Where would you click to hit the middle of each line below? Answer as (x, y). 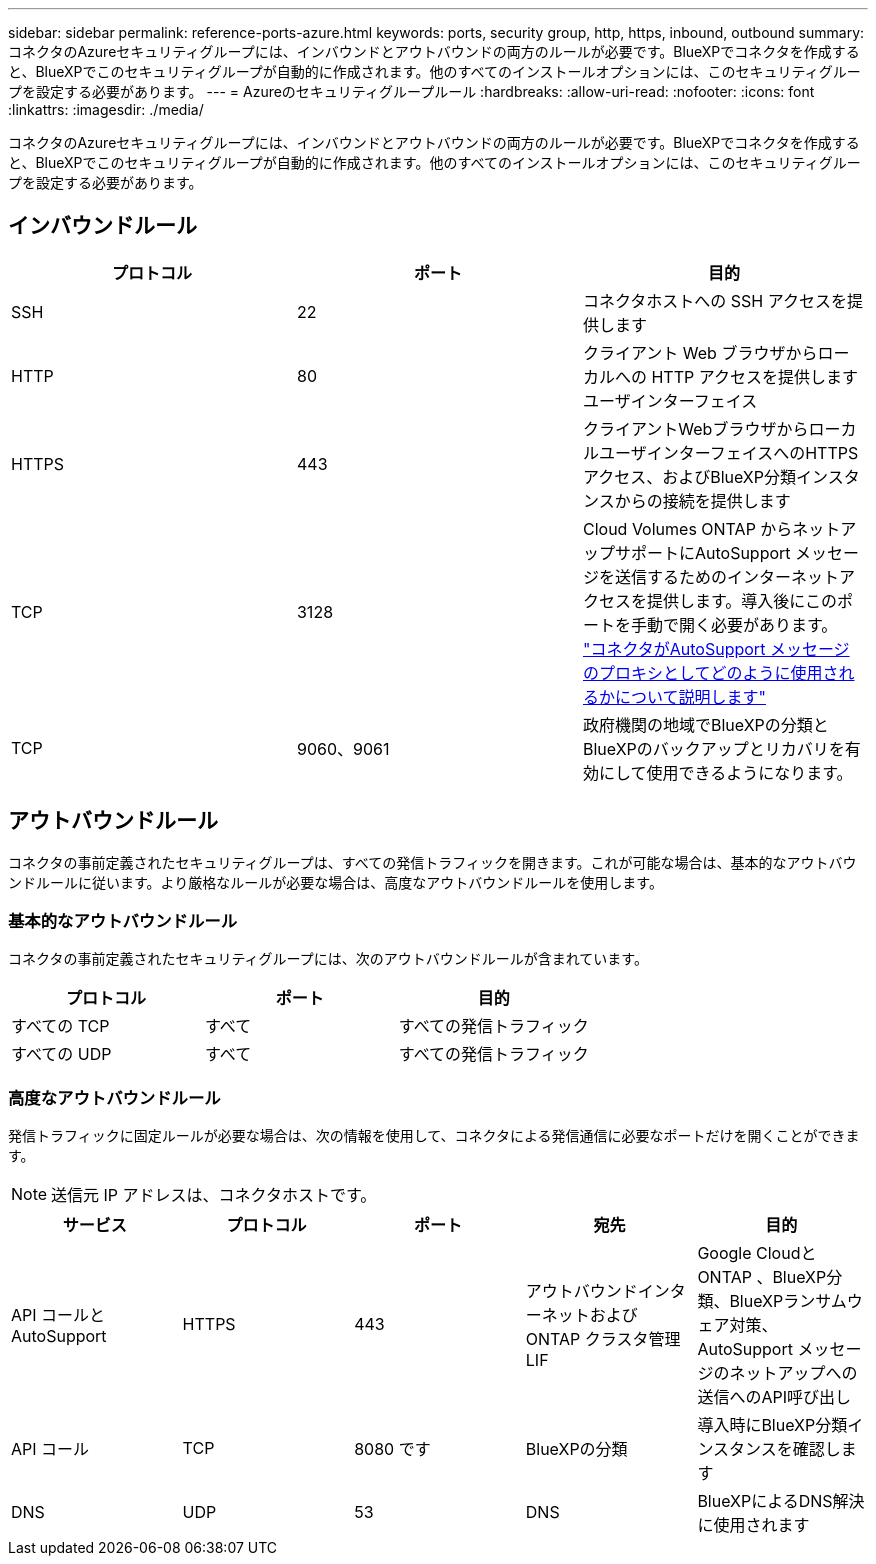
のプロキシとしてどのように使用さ (710, 672)
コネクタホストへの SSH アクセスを (714, 300)
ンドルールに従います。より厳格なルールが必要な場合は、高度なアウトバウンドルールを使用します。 (335, 882)
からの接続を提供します (702, 500)
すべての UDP (61, 1054)
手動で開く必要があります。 (734, 624)
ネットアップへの (793, 1373)
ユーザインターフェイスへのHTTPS (728, 452)
